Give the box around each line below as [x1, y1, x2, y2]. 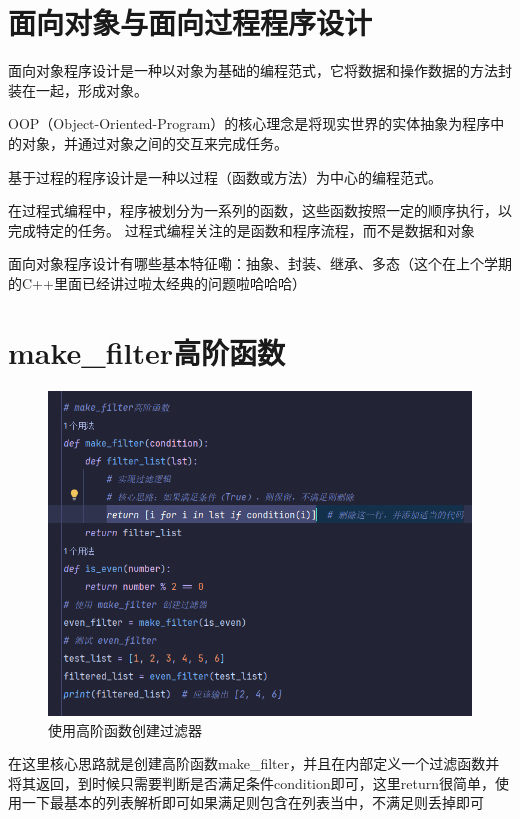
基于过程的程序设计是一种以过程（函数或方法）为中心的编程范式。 [8, 166, 442, 187]
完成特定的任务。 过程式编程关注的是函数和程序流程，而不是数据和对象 [8, 219, 475, 240]
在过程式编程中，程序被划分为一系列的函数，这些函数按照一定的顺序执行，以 [8, 200, 512, 221]
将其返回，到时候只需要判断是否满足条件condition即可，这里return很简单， [8, 772, 496, 793]
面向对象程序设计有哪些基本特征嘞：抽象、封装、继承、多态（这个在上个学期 [8, 253, 512, 274]
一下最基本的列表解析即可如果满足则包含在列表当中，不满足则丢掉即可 [21, 792, 484, 813]
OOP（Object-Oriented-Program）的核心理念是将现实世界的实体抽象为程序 [8, 113, 491, 134]
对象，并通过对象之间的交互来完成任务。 [21, 132, 288, 153]
